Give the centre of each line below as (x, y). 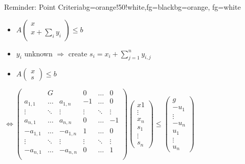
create (78, 53)
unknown (38, 53)
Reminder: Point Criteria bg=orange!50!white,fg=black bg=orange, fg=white (122, 7)
